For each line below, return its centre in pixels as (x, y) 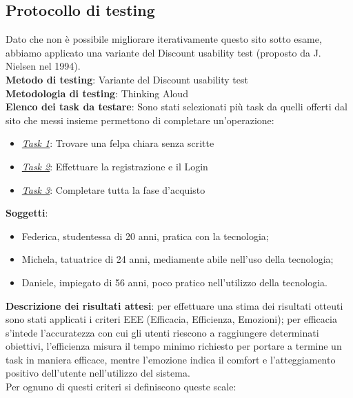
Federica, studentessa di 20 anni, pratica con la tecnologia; (145, 236)
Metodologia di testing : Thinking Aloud (97, 93)
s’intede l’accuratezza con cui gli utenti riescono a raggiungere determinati (162, 332)
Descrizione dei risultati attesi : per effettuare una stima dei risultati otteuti (174, 305)
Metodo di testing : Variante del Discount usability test (127, 79)
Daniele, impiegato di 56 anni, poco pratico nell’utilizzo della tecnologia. (175, 282)
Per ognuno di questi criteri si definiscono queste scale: (121, 387)
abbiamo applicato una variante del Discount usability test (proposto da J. (163, 52)
